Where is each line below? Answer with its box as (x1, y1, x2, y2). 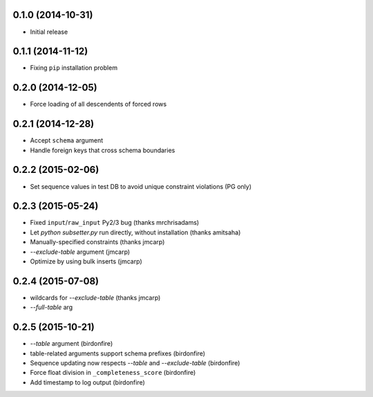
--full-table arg (30, 303, 73, 311)
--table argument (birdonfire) (30, 340, 113, 348)
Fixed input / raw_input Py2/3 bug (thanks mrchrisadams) (30, 219, 200, 227)
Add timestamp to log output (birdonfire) (30, 378, 145, 387)
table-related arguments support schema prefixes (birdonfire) (30, 349, 206, 358)
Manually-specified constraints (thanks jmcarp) (30, 238, 165, 246)
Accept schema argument (30, 136, 104, 145)
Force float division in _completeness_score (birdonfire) (30, 369, 196, 377)
